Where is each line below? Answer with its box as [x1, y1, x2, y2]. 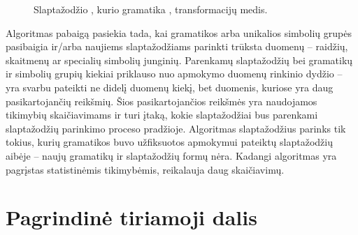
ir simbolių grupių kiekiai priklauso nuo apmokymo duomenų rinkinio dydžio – [6, 66, 343, 81]
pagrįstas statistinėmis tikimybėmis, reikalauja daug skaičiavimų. [6, 162, 285, 176]
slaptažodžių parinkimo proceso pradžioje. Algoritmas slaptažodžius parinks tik [6, 121, 346, 135]
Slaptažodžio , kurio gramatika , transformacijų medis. [34, 2, 268, 16]
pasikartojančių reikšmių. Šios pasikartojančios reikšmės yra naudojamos [6, 93, 317, 108]
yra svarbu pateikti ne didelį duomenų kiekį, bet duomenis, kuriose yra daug [6, 79, 334, 94]
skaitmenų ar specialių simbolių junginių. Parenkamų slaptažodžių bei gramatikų [6, 52, 353, 67]
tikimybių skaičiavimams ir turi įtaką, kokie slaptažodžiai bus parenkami [6, 107, 318, 122]
